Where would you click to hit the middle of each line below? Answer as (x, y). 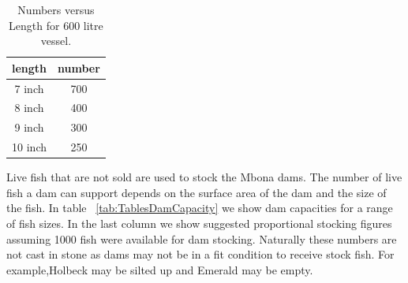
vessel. (56, 41)
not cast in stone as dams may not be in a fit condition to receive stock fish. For (200, 254)
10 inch (29, 147)
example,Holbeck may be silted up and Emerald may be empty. (160, 269)
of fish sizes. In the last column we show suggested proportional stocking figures (199, 223)
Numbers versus (56, 9)
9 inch (29, 127)
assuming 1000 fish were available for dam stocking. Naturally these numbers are (202, 238)
